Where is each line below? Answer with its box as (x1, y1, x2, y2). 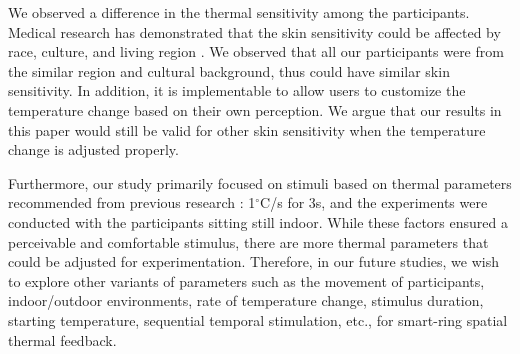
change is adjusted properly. (8, 139, 179, 160)
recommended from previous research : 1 (8, 192, 256, 213)
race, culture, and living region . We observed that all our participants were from (8, 41, 504, 62)
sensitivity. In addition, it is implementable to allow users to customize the (8, 80, 466, 101)
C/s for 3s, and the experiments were (260, 192, 488, 213)
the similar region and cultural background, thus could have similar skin (8, 60, 450, 81)
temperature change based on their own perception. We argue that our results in (8, 99, 502, 120)
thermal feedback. (8, 329, 117, 350)
